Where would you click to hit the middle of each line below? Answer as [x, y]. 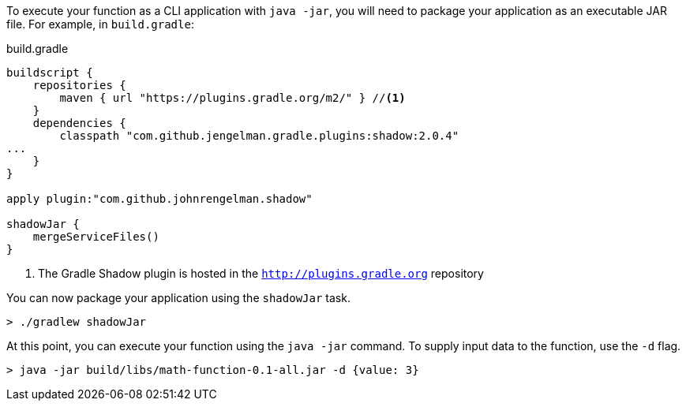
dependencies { [79, 123]
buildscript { [50, 73]
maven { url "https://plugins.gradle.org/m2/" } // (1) [232, 98]
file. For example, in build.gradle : [100, 24]
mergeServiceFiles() [96, 237]
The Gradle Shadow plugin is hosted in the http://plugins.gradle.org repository [261, 273]
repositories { [79, 85]
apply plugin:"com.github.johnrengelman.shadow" [159, 199]
